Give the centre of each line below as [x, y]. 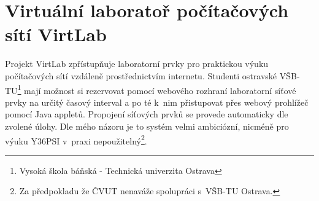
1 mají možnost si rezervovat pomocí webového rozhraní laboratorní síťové [157, 89]
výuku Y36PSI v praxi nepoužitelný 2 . [76, 140]
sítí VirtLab [56, 34]
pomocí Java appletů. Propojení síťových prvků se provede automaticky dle [147, 114]
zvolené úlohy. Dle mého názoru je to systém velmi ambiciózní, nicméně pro [147, 126]
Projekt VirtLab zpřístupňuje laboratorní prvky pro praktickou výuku [137, 64]
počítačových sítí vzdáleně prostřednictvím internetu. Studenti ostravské [141, 75]
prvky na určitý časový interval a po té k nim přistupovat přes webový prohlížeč [157, 102]
